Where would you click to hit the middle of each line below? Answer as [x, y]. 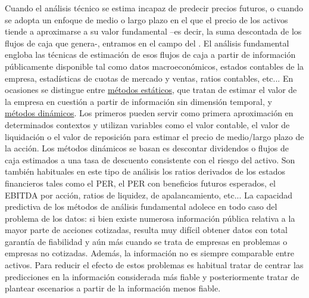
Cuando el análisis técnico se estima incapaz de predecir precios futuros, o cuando [154, 8]
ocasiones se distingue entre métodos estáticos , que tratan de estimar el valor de [151, 90]
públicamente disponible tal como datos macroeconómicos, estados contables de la [154, 66]
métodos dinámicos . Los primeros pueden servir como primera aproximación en [149, 113]
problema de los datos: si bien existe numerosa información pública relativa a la [150, 218]
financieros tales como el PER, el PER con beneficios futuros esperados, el [140, 183]
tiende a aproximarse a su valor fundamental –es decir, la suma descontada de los [153, 31]
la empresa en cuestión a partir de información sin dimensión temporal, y [138, 101]
